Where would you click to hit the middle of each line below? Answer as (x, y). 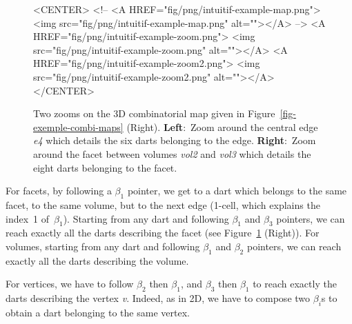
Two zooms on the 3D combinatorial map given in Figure (154, 113)
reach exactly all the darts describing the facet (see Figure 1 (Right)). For (163, 233)
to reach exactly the (295, 284)
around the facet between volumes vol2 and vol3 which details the (172, 153)
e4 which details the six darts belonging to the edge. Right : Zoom (175, 140)
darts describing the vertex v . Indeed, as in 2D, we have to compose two (158, 298)
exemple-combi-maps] (78, 126)
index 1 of (28, 218)
